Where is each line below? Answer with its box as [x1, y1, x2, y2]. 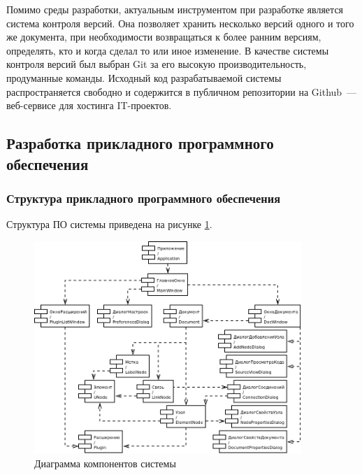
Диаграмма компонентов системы [34, 456, 176, 471]
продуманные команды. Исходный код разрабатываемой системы [6, 70, 282, 85]
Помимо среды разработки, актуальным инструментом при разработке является [6, 2, 344, 16]
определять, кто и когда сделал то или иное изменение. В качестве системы [6, 43, 329, 57]
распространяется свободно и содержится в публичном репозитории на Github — [6, 84, 357, 99]
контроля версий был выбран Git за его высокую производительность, [6, 57, 307, 71]
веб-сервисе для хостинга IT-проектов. [6, 98, 172, 113]
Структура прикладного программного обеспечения [6, 189, 281, 206]
